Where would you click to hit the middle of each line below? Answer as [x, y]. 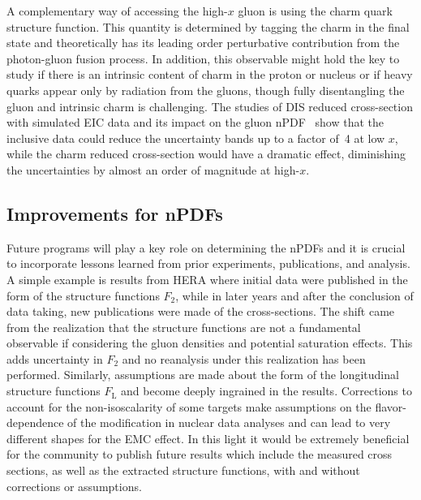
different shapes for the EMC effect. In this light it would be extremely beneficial [208, 438]
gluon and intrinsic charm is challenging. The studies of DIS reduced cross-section [210, 106]
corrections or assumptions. [74, 486]
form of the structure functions [83, 295]
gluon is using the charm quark [315, 11]
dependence [35, 422]
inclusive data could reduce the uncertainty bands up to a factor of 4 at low [196, 138]
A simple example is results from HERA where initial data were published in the [207, 279]
